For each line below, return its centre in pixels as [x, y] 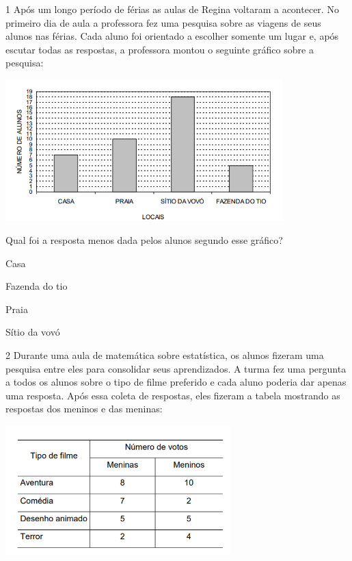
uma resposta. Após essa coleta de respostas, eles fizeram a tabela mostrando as [173, 395]
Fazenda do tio [37, 286]
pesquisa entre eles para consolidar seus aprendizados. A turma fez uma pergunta [176, 368]
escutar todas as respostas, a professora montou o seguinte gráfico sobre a [160, 49]
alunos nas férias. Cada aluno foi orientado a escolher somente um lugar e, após [172, 36]
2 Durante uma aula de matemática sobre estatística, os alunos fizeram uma [165, 354]
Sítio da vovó [33, 332]
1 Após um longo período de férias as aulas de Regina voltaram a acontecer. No [172, 9]
